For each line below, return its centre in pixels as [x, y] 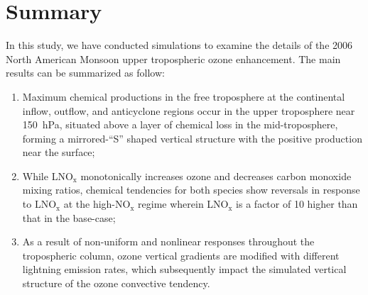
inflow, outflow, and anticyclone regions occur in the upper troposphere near [189, 110]
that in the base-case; [69, 217]
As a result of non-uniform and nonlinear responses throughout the [168, 241]
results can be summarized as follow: [85, 73]
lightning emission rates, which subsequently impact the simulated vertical [184, 269]
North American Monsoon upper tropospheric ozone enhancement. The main [173, 59]
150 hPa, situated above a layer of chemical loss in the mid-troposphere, [180, 124]
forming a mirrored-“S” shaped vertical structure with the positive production [192, 138]
